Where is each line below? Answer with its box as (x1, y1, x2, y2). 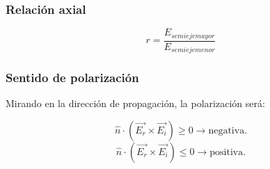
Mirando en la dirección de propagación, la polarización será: (6, 96, 265, 111)
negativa (208, 125, 245, 136)
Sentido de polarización (6, 69, 139, 86)
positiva (209, 147, 244, 157)
